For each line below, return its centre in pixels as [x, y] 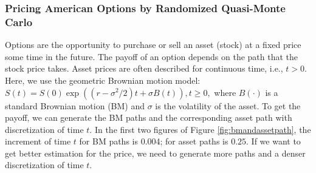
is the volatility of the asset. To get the [228, 105]
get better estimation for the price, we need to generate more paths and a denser [155, 153]
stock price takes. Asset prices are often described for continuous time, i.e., [144, 68]
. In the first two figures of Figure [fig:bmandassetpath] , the [200, 129]
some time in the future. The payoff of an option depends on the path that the [152, 56]
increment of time [38, 141]
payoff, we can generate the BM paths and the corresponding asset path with [149, 117]
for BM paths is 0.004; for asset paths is [154, 141]
